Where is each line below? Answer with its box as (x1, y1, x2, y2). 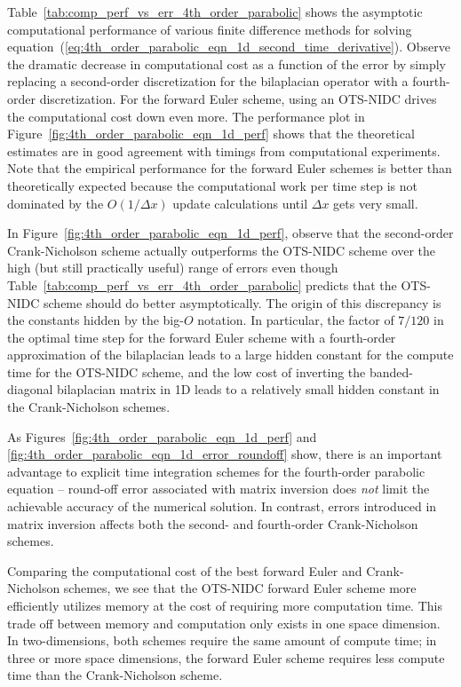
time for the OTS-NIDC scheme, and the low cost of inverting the (7, 362, 366, 381)
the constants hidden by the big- (7, 311, 184, 329)
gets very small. (333, 193, 418, 212)
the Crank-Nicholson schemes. (7, 398, 171, 416)
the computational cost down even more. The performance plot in (7, 107, 365, 125)
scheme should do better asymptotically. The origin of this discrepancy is (44, 293, 441, 312)
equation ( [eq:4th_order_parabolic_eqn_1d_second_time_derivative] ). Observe (7, 37, 450, 56)
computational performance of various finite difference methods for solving (7, 20, 412, 38)
